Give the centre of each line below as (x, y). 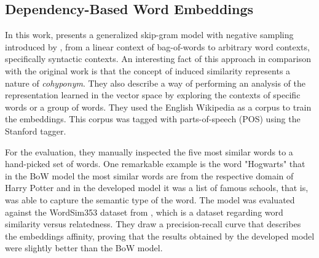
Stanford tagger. (36, 131)
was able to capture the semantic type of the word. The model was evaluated (150, 199)
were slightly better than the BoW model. (84, 248)
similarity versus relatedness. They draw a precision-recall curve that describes (153, 224)
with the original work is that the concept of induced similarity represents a (148, 70)
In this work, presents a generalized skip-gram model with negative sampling (149, 35)
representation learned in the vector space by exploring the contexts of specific (153, 95)
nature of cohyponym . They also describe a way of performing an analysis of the (155, 83)
